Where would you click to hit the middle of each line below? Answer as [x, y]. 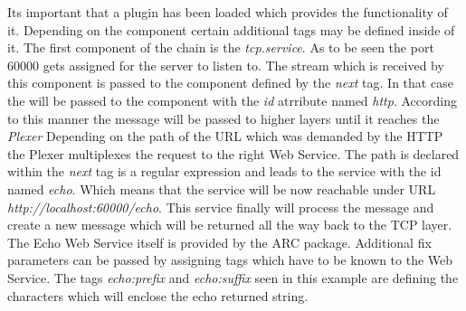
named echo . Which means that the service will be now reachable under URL [222, 188]
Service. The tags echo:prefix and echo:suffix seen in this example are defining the [233, 277]
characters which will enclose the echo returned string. [158, 295]
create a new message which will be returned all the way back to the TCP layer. [230, 225]
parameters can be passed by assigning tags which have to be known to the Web [230, 260]
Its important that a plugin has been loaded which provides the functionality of [228, 12]
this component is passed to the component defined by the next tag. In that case [230, 83]
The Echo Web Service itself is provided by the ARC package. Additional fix [219, 242]
